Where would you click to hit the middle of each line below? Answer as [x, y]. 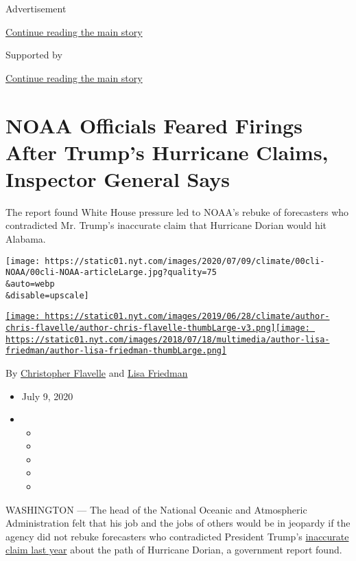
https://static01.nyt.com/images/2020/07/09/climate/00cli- [185, 261]
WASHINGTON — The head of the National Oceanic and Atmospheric [156, 509]
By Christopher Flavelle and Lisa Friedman [97, 372]
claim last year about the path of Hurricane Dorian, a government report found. [174, 550]
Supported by [34, 55]
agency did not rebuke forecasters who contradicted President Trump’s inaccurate [177, 536]
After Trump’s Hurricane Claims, [167, 152]
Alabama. [26, 239]
